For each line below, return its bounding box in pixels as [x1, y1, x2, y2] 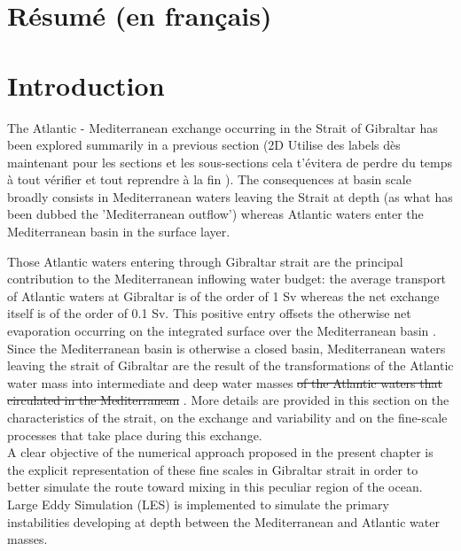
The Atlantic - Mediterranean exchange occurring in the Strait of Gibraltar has [7, 118, 438, 136]
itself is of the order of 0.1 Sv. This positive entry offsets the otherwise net [7, 304, 411, 322]
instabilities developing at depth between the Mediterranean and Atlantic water [7, 512, 440, 531]
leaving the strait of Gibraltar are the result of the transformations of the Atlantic [7, 356, 454, 375]
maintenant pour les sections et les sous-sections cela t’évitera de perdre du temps [7, 152, 453, 171]
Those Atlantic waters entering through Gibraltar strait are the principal [7, 252, 403, 270]
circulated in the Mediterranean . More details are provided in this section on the [7, 391, 449, 409]
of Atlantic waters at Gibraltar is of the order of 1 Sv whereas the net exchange [7, 286, 440, 305]
